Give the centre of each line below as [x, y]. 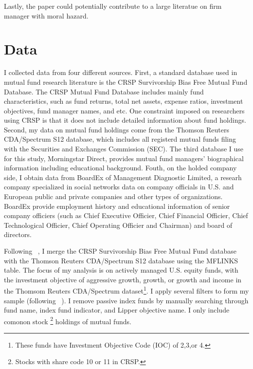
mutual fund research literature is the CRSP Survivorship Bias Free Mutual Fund [126, 82]
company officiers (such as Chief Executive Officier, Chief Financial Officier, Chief [126, 215]
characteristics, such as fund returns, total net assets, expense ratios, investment [124, 101]
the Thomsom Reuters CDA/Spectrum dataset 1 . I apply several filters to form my [126, 290]
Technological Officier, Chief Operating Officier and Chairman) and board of [118, 225]
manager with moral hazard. [46, 15]
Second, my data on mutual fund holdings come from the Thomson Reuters [117, 129]
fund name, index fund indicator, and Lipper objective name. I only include [117, 310]
